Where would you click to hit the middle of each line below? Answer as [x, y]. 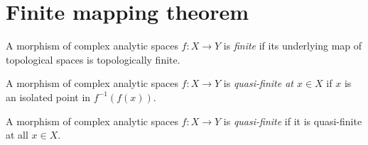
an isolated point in [48, 97]
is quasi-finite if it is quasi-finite [293, 121]
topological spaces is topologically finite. [93, 59]
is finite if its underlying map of [293, 46]
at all [17, 135]
